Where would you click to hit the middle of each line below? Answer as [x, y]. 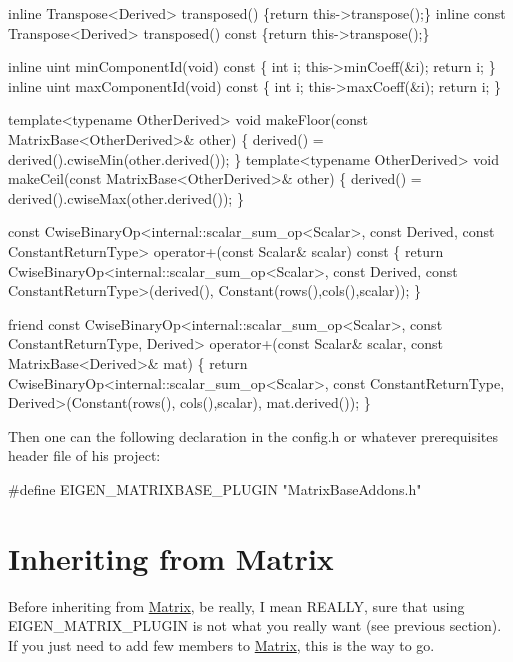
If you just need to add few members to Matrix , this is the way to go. [221, 644]
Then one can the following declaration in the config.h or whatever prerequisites [253, 435]
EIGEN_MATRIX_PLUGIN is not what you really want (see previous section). [255, 625]
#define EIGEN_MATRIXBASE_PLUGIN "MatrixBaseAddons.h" [215, 488]
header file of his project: [84, 455]
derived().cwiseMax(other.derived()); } [126, 197]
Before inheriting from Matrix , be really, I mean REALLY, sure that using [236, 605]
